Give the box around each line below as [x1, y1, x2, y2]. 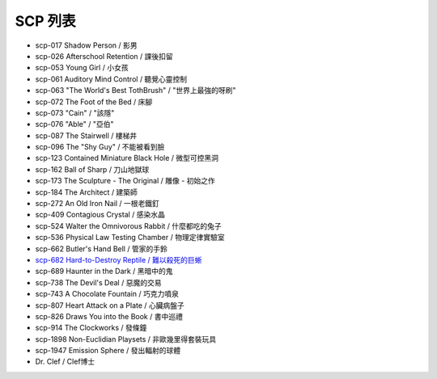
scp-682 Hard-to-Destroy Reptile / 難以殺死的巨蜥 [35, 255, 202, 264]
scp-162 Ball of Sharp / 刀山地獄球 [35, 164, 150, 174]
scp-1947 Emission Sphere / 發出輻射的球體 [35, 346, 181, 356]
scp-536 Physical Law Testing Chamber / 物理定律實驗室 [35, 233, 225, 242]
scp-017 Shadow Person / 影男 [35, 40, 138, 50]
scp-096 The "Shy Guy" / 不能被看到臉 [35, 142, 165, 152]
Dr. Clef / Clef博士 [35, 356, 95, 367]
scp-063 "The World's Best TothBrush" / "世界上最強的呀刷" [35, 86, 236, 95]
